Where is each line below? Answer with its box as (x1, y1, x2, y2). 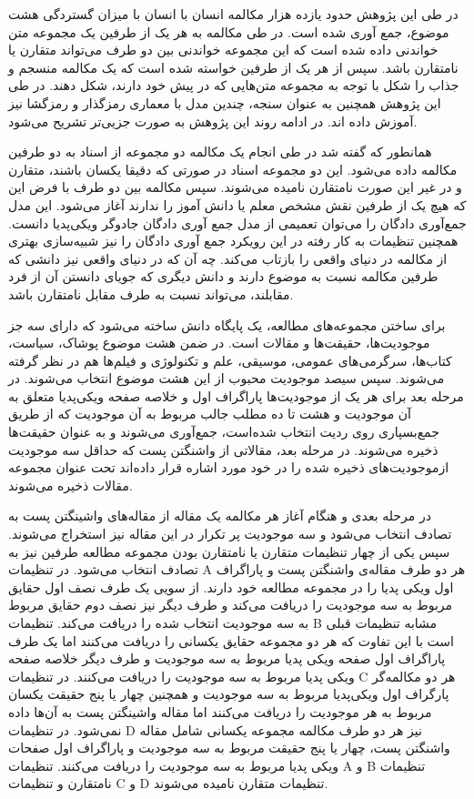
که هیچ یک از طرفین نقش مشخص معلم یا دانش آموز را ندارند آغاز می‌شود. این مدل (8, 195, 467, 214)
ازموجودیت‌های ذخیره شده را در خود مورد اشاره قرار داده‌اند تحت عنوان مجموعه (8, 458, 449, 477)
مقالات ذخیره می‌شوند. (8, 475, 133, 494)
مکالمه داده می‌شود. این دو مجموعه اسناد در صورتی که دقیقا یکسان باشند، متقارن (8, 159, 458, 178)
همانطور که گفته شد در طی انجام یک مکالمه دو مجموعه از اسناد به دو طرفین (8, 142, 432, 161)
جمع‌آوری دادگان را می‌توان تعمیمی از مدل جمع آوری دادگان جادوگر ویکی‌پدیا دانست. (8, 213, 467, 232)
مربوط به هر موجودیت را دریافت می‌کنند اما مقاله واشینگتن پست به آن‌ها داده (8, 702, 432, 721)
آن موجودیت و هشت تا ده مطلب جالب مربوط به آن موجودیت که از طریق (8, 404, 411, 423)
